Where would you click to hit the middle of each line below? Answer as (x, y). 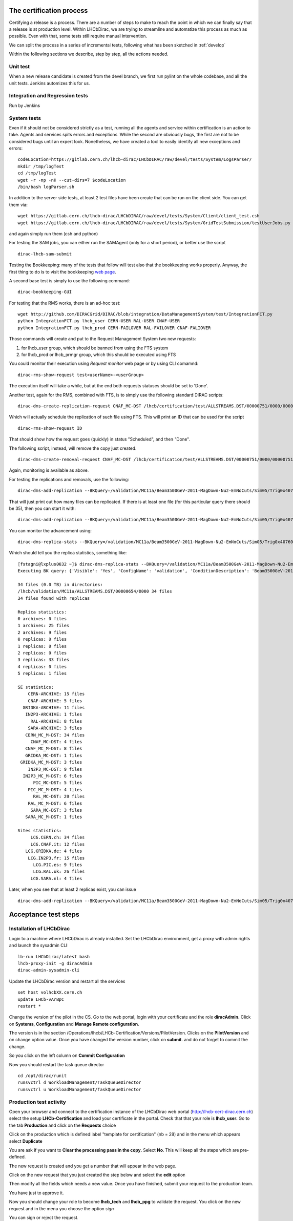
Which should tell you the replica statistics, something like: (68, 553)
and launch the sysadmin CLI (38, 946)
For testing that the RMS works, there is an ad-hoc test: (65, 303)
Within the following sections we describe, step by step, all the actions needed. (89, 54)
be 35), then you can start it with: (42, 508)
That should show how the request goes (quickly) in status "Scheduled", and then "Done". (100, 439)
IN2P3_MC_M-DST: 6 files (52, 776)
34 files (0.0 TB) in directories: (60, 585)
